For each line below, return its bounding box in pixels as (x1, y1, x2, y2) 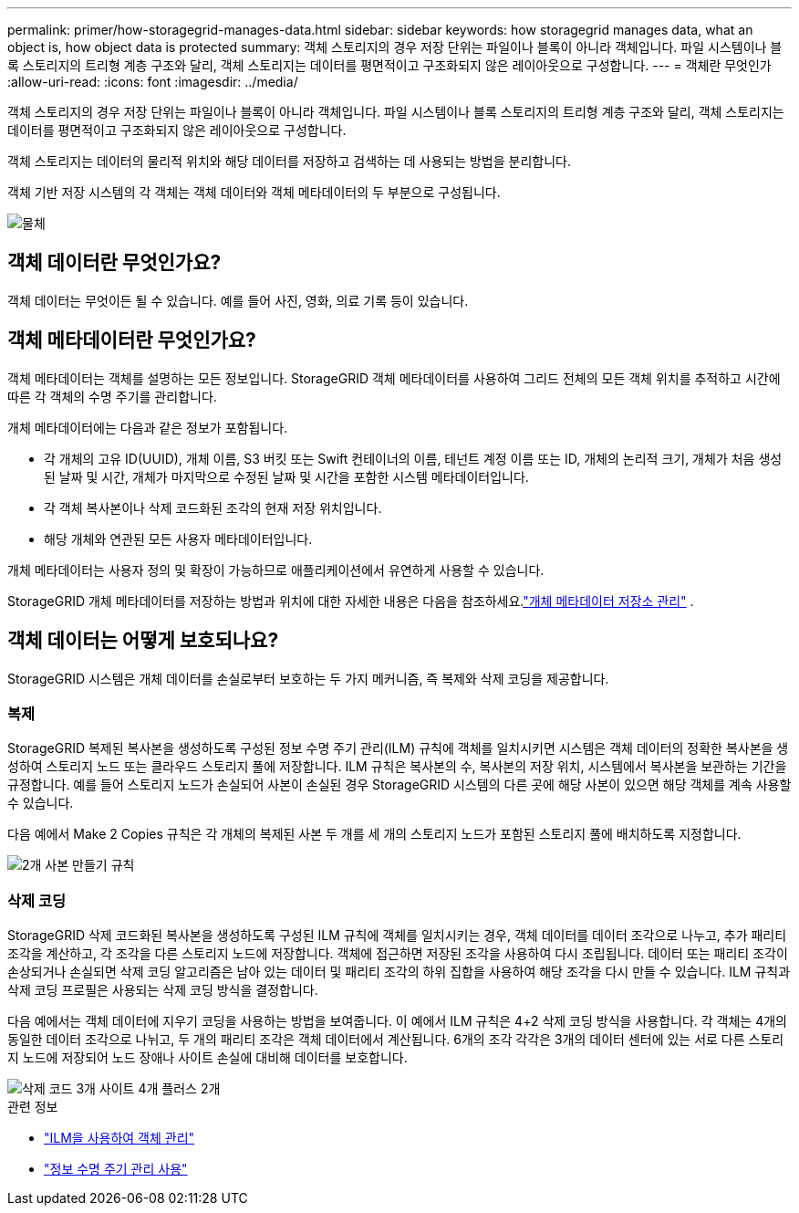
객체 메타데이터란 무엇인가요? (7, 329, 256, 352)
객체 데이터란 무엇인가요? (7, 251, 222, 275)
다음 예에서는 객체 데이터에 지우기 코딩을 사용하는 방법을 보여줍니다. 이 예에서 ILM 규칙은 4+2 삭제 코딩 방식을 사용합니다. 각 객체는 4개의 (7, 1013, 787, 1030)
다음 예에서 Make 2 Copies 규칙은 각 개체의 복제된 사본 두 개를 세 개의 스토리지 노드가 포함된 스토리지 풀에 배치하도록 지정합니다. (7, 826, 742, 842)
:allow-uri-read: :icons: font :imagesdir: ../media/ (7, 74, 298, 89)
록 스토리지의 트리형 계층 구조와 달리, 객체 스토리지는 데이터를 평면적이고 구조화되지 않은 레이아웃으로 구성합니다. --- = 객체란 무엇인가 (7, 58, 772, 73)
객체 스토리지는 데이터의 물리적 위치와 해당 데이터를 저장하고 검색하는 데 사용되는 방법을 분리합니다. (7, 153, 572, 169)
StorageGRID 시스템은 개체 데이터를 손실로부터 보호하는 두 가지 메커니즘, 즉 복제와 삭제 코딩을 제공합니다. (7, 670, 609, 686)
